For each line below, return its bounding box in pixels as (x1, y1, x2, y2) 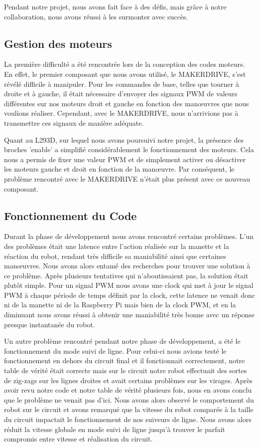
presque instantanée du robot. (4, 319, 95, 329)
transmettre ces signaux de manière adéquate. (4, 117, 144, 128)
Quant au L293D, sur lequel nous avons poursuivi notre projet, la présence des (4, 134, 244, 145)
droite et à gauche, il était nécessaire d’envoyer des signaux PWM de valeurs (4, 88, 238, 99)
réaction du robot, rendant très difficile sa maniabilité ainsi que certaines (4, 250, 226, 261)
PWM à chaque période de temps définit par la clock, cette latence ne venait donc (4, 289, 255, 300)
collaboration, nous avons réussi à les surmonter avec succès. (4, 11, 188, 21)
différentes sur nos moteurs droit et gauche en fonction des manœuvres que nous (4, 98, 249, 108)
